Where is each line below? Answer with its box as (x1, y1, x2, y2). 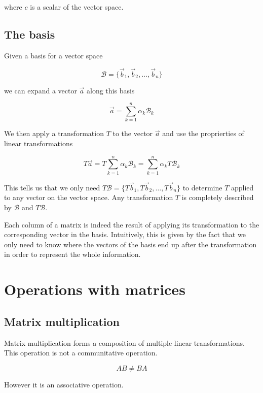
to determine (182, 182, 222, 192)
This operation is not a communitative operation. (4, 347, 158, 358)
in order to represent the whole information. (4, 249, 141, 259)
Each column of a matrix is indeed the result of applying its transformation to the (4, 219, 259, 230)
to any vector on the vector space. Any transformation (4, 192, 173, 203)
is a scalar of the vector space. (30, 2, 124, 12)
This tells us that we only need (4, 182, 100, 192)
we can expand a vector (4, 85, 77, 95)
